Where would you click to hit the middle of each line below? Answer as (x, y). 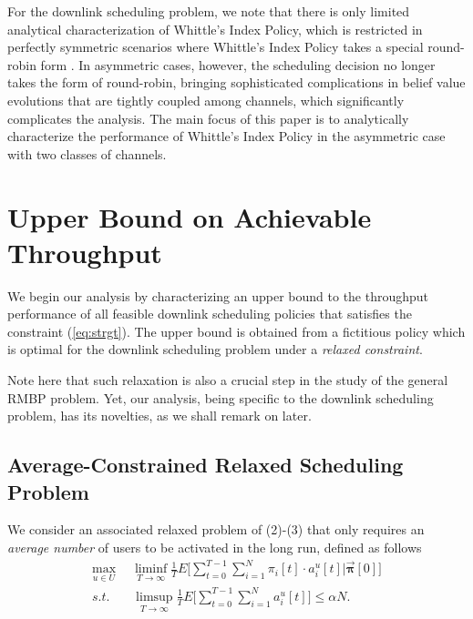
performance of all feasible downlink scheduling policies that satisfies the (210, 314)
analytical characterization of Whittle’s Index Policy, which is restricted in (215, 29)
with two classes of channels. (87, 153)
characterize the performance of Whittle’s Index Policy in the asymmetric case (226, 136)
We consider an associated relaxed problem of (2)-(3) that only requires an (216, 529)
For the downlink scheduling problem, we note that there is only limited (209, 11)
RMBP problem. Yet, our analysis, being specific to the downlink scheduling (221, 397)
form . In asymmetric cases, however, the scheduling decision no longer (238, 64)
